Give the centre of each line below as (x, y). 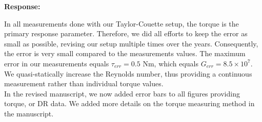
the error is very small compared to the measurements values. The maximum (125, 53)
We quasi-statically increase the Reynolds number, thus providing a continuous (128, 73)
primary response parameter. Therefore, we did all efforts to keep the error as (126, 33)
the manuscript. (29, 113)
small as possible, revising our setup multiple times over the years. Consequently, (131, 43)
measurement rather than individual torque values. (84, 83)
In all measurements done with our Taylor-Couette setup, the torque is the (122, 23)
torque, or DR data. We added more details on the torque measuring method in (129, 103)
